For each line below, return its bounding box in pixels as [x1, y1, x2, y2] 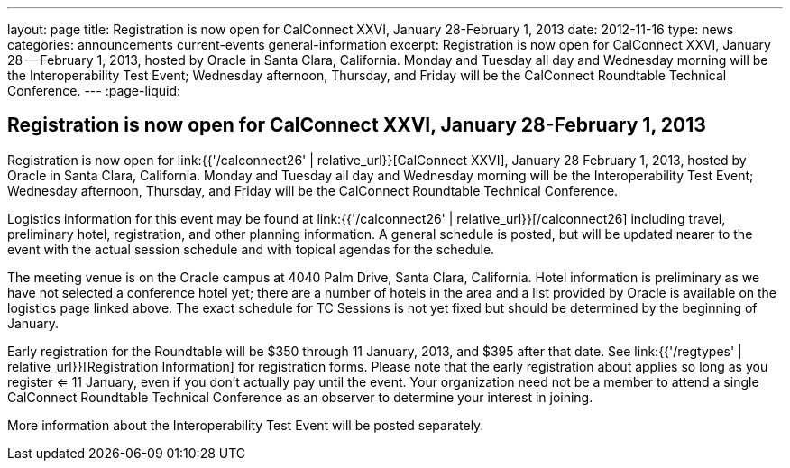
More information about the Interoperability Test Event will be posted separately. [7, 417, 484, 433]
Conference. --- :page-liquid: [7, 83, 181, 98]
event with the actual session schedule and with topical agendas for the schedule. [7, 241, 495, 257]
